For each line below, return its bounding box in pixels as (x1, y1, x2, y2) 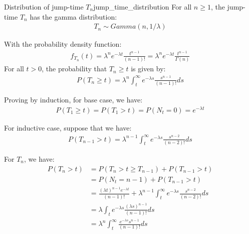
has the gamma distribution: (30, 11, 117, 22)
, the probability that (42, 63, 107, 74)
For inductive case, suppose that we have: (4, 122, 132, 133)
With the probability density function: (4, 39, 122, 49)
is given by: (131, 63, 166, 74)
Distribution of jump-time (4, 2, 84, 12)
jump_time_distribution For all (93, 2, 192, 12)
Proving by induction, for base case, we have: (4, 94, 143, 105)
